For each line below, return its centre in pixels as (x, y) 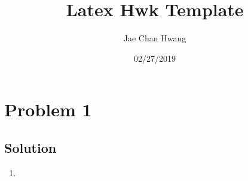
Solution (30, 147)
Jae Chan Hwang (155, 38)
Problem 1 (48, 109)
